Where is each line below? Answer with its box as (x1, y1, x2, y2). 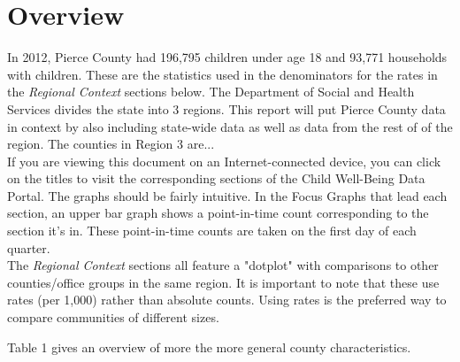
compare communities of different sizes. (7, 308, 219, 327)
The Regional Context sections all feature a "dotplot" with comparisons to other (7, 256, 439, 274)
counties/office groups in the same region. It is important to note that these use (7, 273, 440, 291)
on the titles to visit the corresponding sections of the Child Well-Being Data (7, 169, 425, 188)
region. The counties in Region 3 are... (7, 135, 215, 153)
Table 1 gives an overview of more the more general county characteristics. (7, 337, 411, 356)
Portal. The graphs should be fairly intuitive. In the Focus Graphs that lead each (7, 186, 448, 204)
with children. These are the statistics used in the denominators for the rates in (7, 65, 438, 83)
